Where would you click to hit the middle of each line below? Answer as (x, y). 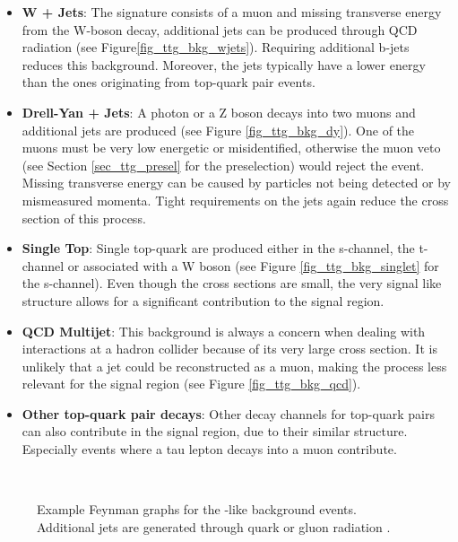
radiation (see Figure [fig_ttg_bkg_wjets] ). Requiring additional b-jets (216, 47)
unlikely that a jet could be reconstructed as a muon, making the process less (234, 366)
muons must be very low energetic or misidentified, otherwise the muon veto (231, 148)
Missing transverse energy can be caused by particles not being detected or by (236, 183)
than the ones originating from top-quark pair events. (169, 82)
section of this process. (84, 218)
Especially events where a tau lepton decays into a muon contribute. (209, 449)
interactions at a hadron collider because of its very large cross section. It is (229, 349)
